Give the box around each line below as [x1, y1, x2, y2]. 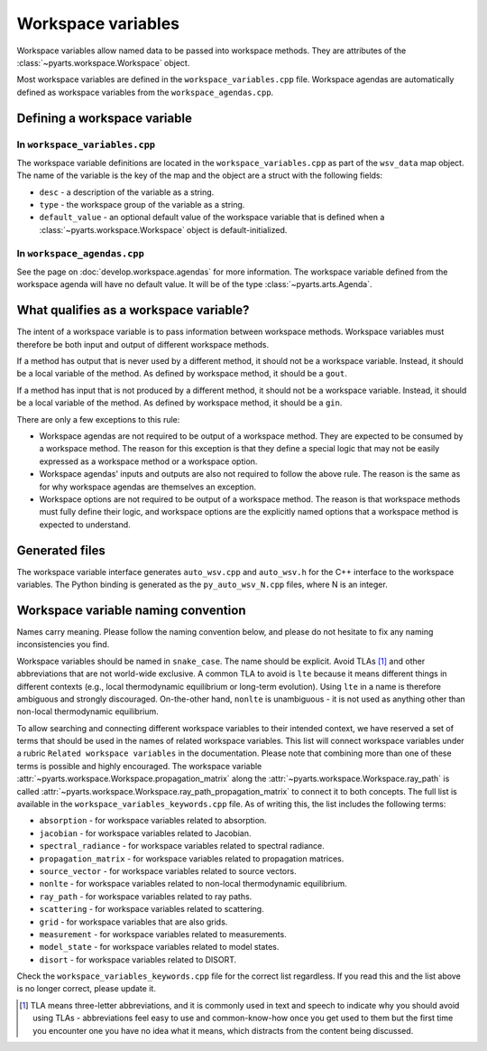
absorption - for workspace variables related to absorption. [39, 815, 267, 826]
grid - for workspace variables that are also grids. [39, 916, 228, 927]
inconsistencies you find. [16, 639, 110, 650]
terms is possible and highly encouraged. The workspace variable [16, 760, 262, 771]
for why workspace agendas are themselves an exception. [39, 481, 257, 492]
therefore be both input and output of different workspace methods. [16, 339, 270, 349]
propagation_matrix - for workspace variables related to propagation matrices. [39, 853, 345, 864]
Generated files [16, 543, 106, 558]
